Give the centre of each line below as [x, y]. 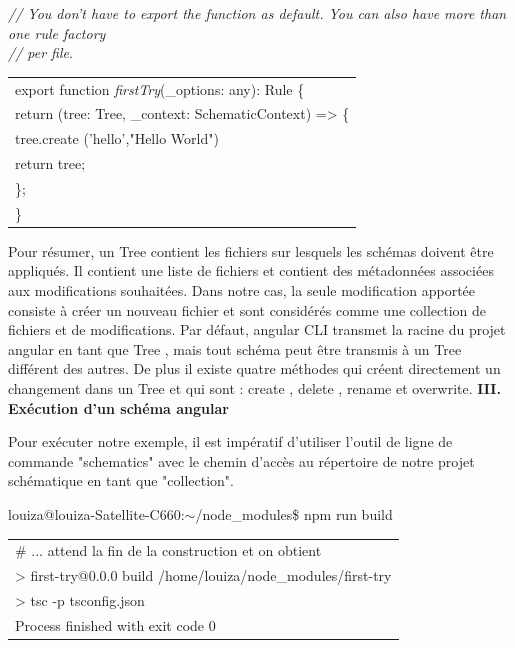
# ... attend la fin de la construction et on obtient [168, 550]
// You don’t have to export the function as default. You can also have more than [257, 13]
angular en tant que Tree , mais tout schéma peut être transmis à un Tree [235, 348]
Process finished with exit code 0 [115, 624]
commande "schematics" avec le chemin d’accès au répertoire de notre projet [241, 460]
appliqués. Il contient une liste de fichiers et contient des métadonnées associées [251, 270]
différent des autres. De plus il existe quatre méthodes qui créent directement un [254, 368]
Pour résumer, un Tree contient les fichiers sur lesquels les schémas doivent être [251, 250]
